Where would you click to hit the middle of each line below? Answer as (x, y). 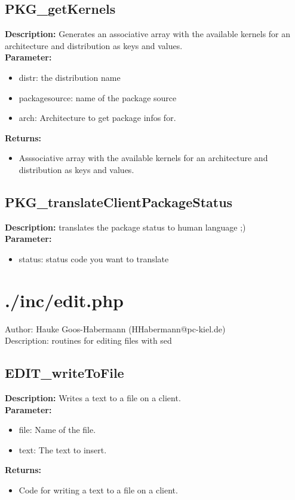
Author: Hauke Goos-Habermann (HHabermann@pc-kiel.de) (115, 328)
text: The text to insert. (63, 449)
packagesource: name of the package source (98, 97)
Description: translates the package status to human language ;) (125, 227)
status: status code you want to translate (94, 258)
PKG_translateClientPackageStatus (119, 201)
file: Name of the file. (57, 430)
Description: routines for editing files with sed (88, 340)
